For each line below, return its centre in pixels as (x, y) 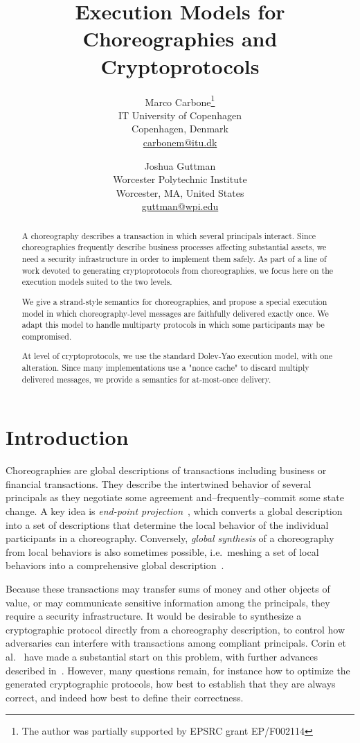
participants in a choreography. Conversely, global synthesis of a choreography (170, 538)
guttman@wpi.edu (180, 206)
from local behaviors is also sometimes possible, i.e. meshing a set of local (162, 551)
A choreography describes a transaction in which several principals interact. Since (169, 235)
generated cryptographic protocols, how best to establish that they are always (171, 684)
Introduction (67, 437)
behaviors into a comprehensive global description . (115, 565)
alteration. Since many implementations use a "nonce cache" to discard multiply (165, 368)
